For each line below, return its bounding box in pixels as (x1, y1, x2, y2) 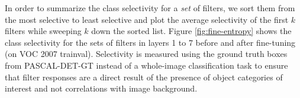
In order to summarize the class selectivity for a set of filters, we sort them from (5, 2, 295, 13)
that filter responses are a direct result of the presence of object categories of (5, 70, 283, 83)
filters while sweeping (5, 25, 82, 37)
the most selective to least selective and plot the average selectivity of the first (5, 13, 289, 25)
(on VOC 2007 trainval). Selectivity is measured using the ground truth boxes (5, 48, 288, 60)
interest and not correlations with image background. (5, 82, 198, 94)
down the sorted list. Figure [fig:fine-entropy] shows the (91, 25, 292, 37)
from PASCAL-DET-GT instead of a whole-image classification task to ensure (5, 59, 288, 71)
